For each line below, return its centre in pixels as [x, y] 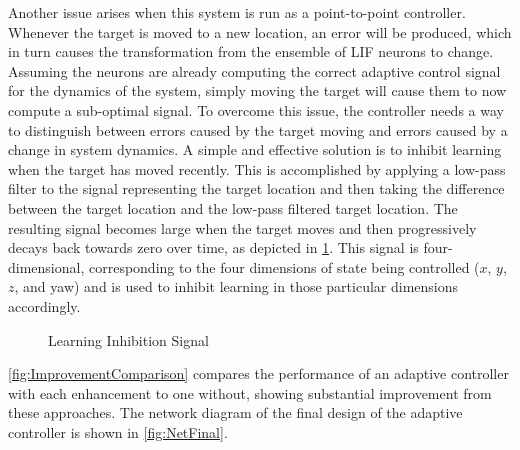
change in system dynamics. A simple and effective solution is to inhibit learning [255, 149]
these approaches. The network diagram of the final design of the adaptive [235, 412]
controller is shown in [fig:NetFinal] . [118, 431]
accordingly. [44, 305]
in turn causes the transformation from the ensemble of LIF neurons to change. [251, 51]
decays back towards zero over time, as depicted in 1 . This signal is [213, 247]
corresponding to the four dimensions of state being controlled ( [284, 266]
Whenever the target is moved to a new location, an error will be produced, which [260, 31]
